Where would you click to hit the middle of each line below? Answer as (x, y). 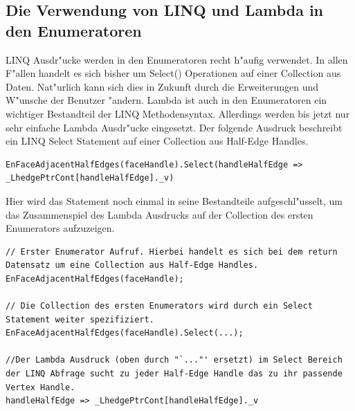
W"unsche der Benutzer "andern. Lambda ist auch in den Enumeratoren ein (166, 100)
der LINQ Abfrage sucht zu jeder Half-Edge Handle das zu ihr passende (174, 374)
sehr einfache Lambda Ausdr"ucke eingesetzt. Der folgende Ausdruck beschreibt (174, 127)
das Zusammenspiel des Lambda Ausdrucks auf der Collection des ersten (160, 214)
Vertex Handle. (40, 387)
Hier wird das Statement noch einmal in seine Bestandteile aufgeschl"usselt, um (174, 200)
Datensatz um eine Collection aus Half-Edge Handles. (132, 265)
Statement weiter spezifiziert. (80, 319)
